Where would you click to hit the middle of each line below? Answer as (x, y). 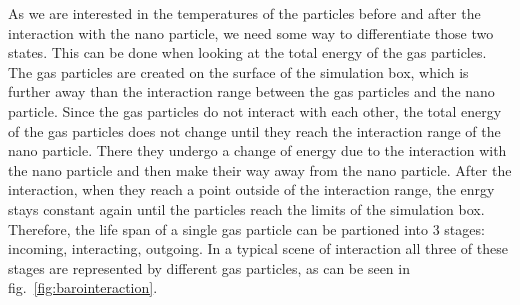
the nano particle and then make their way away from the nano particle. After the (260, 169)
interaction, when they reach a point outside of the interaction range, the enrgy (251, 189)
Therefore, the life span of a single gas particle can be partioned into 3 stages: (246, 228)
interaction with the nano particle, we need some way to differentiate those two (251, 32)
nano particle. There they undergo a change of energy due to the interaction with (257, 150)
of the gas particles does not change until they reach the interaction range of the (254, 130)
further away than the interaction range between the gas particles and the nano (251, 91)
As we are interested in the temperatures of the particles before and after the (244, 13)
